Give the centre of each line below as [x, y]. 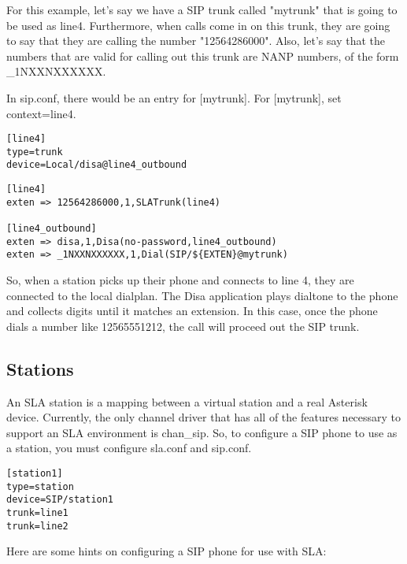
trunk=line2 [37, 526]
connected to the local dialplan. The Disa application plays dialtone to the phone [202, 295]
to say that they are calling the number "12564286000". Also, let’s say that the [196, 41]
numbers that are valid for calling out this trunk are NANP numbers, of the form [203, 56]
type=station [40, 486]
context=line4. [41, 113]
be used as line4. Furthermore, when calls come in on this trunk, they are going [198, 25]
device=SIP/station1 [60, 500]
